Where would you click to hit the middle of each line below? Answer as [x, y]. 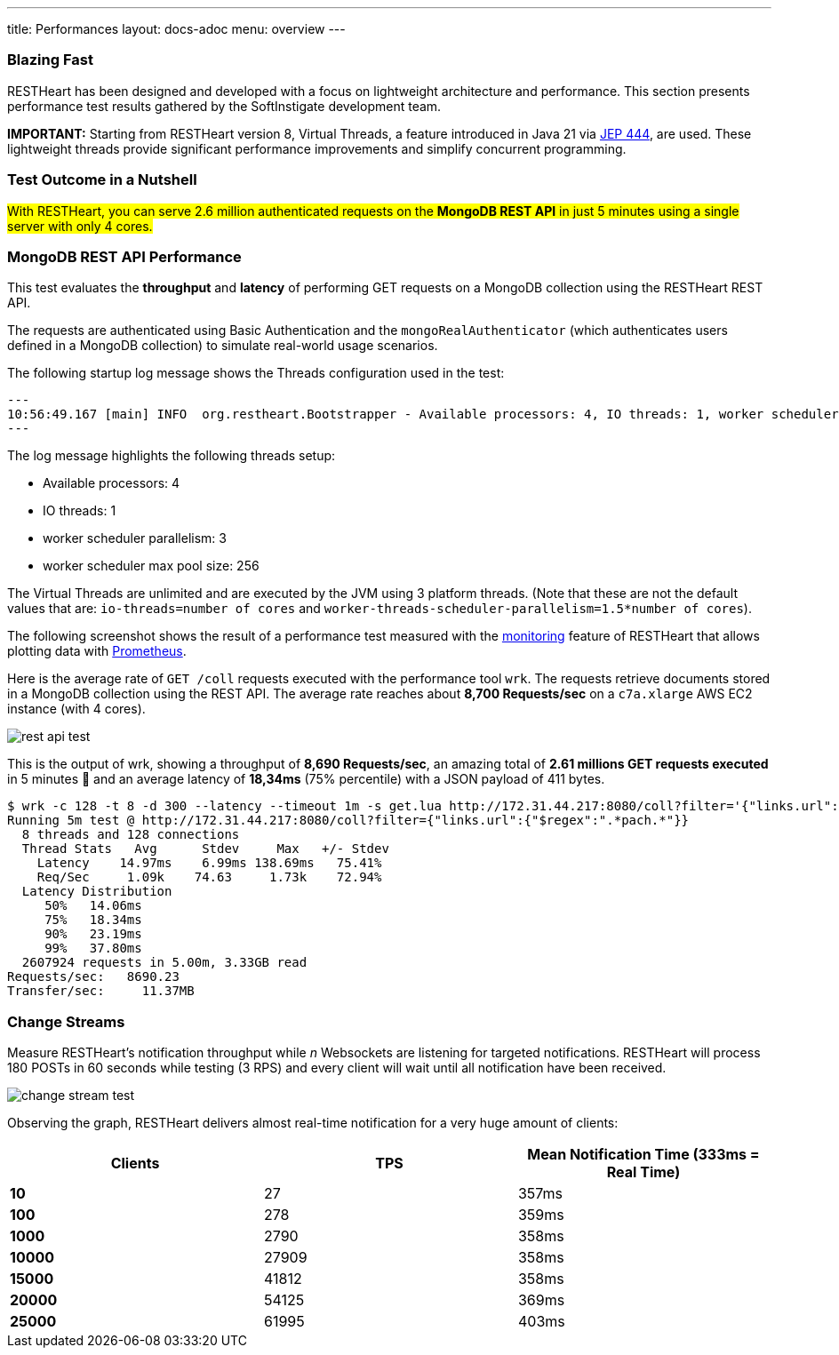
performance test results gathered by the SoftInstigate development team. [224, 106]
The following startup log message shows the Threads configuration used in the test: [256, 373]
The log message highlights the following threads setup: [172, 456]
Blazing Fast [50, 60]
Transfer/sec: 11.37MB [101, 991]
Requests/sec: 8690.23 [93, 977]
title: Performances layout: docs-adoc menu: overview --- [176, 29]
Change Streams [66, 1021]
